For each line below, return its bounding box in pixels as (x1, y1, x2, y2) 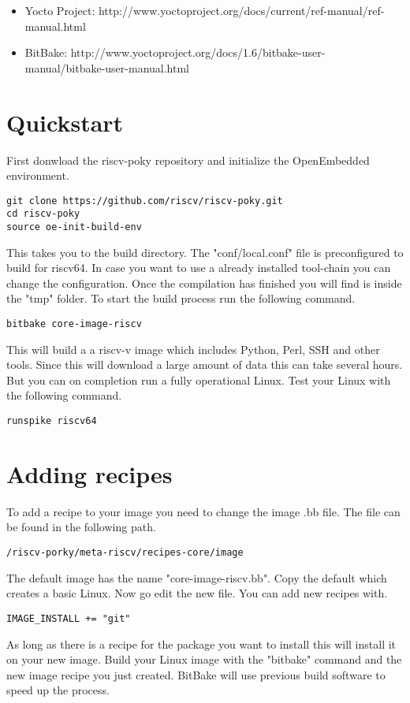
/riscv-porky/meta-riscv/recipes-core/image (6, 547, 244, 559)
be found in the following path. (6, 519, 156, 535)
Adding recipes (6, 457, 173, 489)
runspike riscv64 (6, 415, 97, 427)
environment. (6, 167, 69, 184)
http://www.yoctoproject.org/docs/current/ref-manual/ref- (98, 2, 385, 18)
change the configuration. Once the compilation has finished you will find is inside (6, 274, 402, 291)
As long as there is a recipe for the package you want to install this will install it (6, 635, 397, 652)
